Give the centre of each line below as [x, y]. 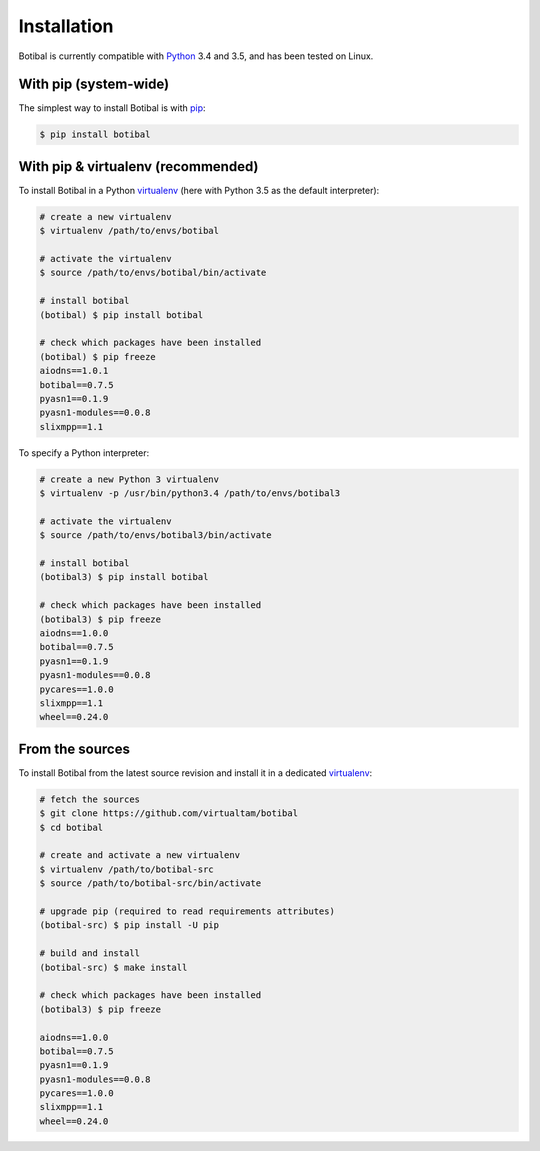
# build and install [89, 953]
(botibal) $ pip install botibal [121, 314]
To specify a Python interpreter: [84, 452]
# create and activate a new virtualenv [139, 855]
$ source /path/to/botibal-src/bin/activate [150, 883]
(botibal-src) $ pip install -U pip [129, 925]
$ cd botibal [71, 827]
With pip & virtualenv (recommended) [138, 166]
